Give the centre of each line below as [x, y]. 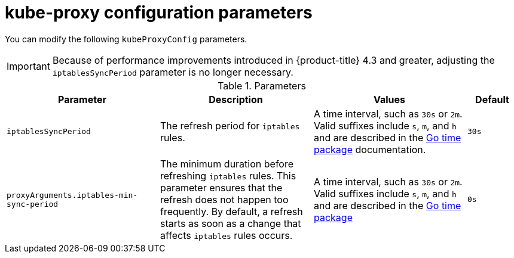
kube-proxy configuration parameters [159, 13]
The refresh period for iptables [230, 125]
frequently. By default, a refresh [232, 211]
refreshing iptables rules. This [228, 175]
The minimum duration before [227, 164]
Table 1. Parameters [262, 86]
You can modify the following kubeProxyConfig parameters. [126, 39]
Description [236, 99]
